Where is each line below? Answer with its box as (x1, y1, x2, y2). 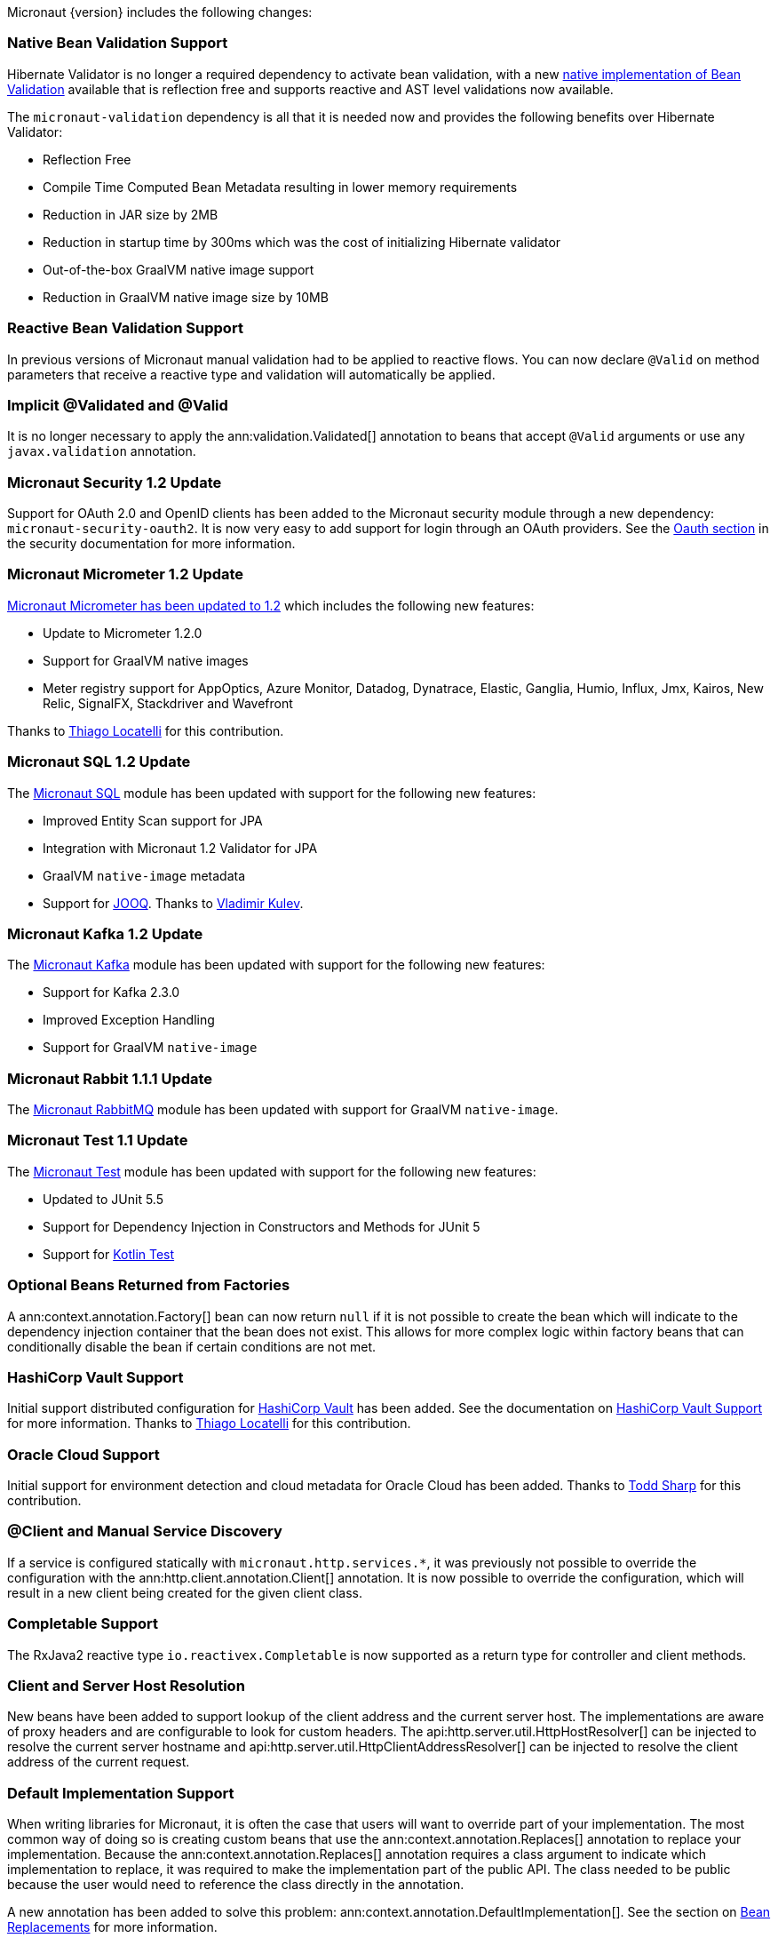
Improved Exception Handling (43, 1012, 215, 1028)
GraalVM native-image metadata (43, 867, 246, 883)
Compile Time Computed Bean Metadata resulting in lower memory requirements (43, 179, 518, 195)
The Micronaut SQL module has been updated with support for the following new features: (7, 785, 536, 801)
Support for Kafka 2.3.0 (43, 985, 180, 1001)
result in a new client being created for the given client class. (7, 1584, 362, 1600)
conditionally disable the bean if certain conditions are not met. (7, 1338, 377, 1354)
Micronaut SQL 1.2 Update (7, 753, 191, 771)
